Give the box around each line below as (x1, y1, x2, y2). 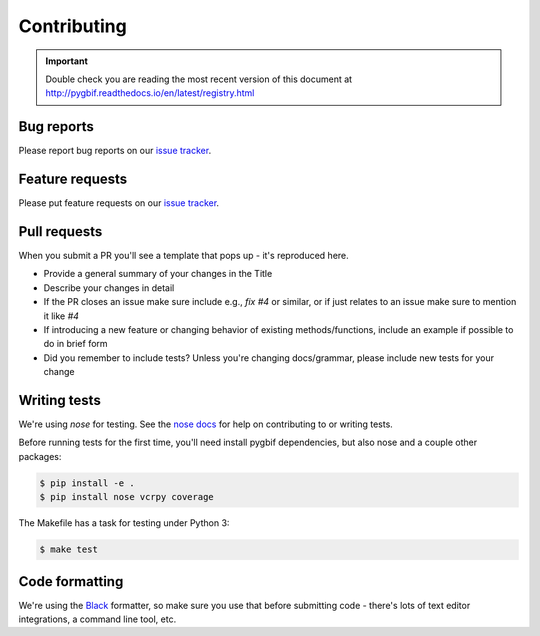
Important (45, 55, 89, 67)
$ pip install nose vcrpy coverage (39, 491, 214, 503)
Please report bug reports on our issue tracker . (18, 145, 212, 157)
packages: (18, 450, 62, 462)
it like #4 (43, 310, 80, 322)
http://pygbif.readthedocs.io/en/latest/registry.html (45, 87, 255, 99)
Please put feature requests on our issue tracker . (18, 197, 220, 209)
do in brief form (43, 338, 109, 350)
